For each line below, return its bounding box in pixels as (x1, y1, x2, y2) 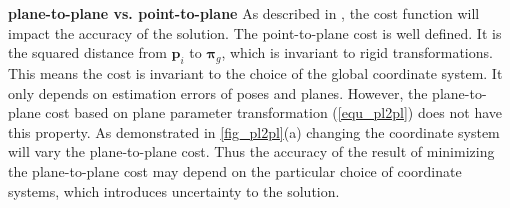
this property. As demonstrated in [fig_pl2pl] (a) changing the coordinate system (8, 121, 500, 142)
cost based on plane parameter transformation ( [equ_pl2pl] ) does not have (45, 102, 503, 123)
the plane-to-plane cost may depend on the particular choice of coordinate (8, 160, 462, 181)
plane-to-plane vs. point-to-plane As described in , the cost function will (8, 3, 480, 23)
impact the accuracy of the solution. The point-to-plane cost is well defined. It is (8, 22, 502, 43)
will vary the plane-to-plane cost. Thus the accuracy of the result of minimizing (8, 141, 495, 162)
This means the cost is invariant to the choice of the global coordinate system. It (8, 62, 503, 83)
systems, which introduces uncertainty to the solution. (8, 180, 340, 201)
